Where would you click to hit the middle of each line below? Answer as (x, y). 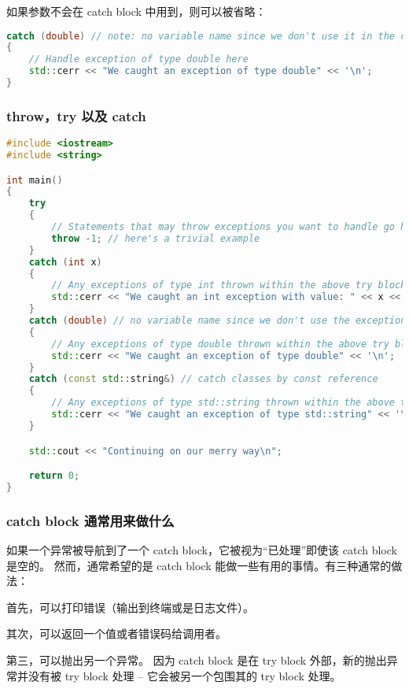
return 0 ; (54, 476)
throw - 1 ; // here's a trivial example (156, 238)
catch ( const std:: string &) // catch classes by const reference (203, 379)
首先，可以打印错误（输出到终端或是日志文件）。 (130, 607)
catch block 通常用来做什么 (90, 520)
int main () (35, 180)
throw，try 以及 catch (76, 115)
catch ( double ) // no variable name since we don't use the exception (217, 321)
